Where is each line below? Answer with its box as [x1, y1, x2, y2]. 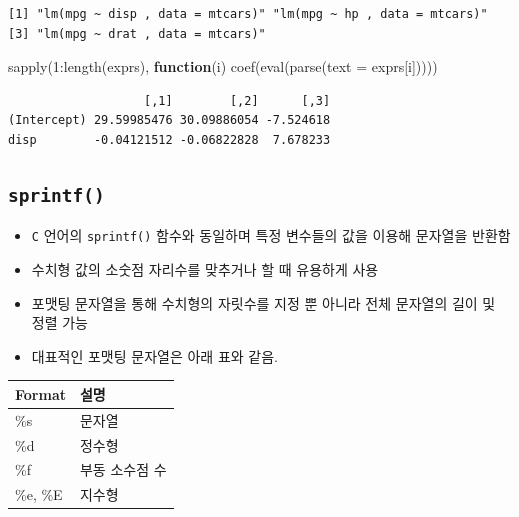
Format [15, 383, 66, 404]
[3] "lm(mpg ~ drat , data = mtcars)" [8, 26, 266, 41]
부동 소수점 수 [79, 459, 167, 480]
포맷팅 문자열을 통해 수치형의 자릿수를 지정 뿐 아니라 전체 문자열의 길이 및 [31, 292, 496, 313]
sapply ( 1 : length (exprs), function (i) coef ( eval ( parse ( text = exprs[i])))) [8, 56, 438, 77]
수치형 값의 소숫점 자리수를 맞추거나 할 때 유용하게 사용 [31, 259, 379, 279]
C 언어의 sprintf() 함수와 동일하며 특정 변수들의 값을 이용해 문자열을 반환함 [31, 225, 511, 246]
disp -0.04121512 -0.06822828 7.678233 [8, 132, 331, 147]
